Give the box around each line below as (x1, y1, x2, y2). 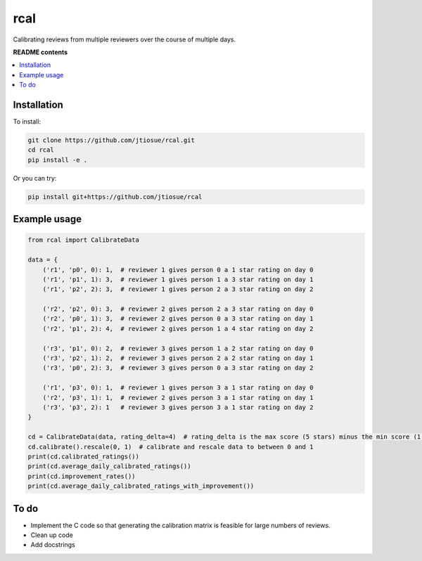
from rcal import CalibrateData (27, 236, 140, 244)
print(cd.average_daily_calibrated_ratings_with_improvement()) (27, 482, 255, 490)
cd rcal (27, 146, 54, 154)
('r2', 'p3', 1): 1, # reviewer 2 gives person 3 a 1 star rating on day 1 (42, 394, 314, 401)
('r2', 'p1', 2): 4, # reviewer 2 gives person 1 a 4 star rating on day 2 (42, 324, 314, 333)
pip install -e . (27, 155, 88, 164)
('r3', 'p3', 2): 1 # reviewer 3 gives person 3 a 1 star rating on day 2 (42, 403, 314, 411)
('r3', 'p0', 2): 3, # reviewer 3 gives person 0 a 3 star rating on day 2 (42, 364, 314, 372)
